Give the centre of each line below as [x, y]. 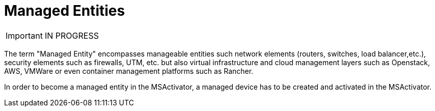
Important [24, 35]
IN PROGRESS [72, 35]
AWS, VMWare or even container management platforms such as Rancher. [129, 71]
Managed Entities [65, 11]
